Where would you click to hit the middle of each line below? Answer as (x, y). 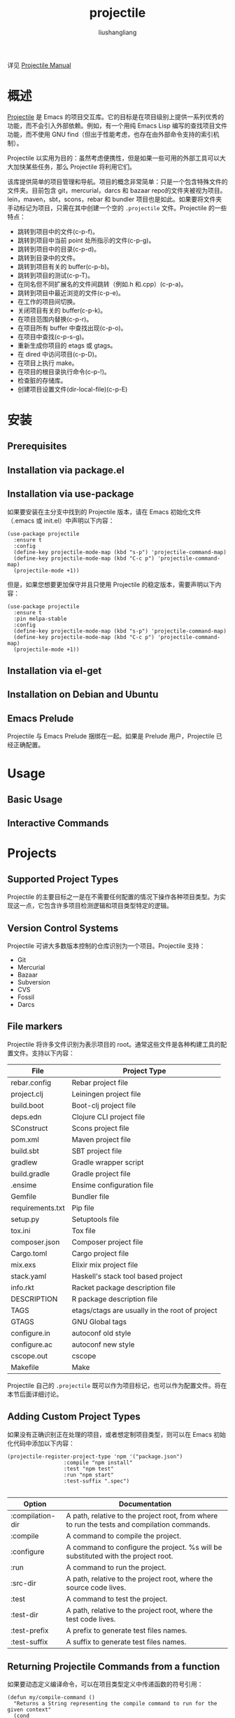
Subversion (34, 982)
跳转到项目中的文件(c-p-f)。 (58, 231)
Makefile (25, 1367)
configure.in (30, 1333)
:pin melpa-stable (41, 619)
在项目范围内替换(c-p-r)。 (55, 319)
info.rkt (22, 1287)
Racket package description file (124, 1287)
